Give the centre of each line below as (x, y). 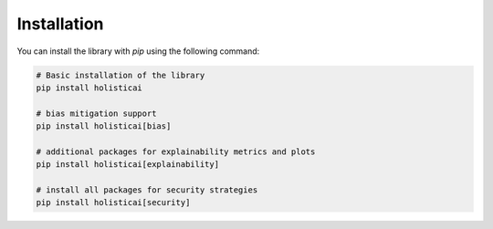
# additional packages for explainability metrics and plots (176, 151)
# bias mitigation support (96, 113)
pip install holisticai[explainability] (127, 165)
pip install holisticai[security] (113, 203)
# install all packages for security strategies (147, 190)
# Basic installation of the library (121, 75)
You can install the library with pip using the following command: (138, 51)
